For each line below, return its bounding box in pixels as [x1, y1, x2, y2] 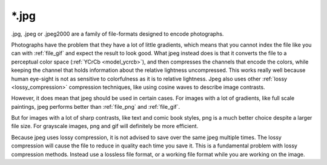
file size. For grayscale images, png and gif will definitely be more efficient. [11, 123, 199, 130]
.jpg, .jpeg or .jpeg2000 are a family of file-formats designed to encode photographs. [11, 30, 224, 37]
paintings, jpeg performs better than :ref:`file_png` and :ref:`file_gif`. [11, 103, 180, 110]
